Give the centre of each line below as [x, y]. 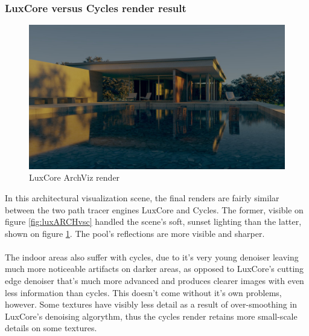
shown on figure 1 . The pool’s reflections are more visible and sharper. [135, 233]
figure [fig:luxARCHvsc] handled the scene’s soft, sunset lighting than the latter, [153, 221]
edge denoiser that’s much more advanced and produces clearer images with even [154, 281]
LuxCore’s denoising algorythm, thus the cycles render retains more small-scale [151, 316]
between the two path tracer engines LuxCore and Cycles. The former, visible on [154, 209]
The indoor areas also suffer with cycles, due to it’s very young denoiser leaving [152, 257]
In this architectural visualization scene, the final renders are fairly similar [142, 197]
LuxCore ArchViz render [75, 177]
